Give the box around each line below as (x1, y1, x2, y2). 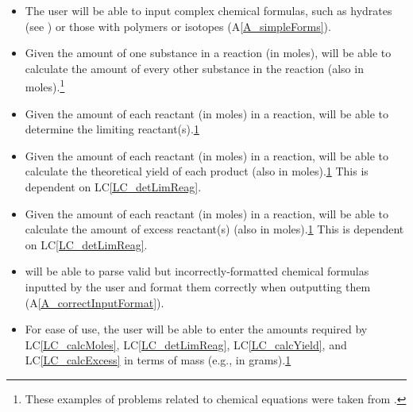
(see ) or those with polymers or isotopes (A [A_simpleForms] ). (25, 17, 331, 34)
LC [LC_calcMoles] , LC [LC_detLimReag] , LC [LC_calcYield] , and (25, 336, 347, 352)
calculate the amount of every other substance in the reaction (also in (25, 60, 364, 76)
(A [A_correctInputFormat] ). (25, 294, 164, 310)
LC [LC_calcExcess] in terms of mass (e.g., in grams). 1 (25, 352, 291, 368)
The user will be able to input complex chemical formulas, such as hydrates (25, 2, 392, 18)
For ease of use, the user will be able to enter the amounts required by (25, 321, 368, 337)
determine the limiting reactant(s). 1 (25, 121, 199, 137)
